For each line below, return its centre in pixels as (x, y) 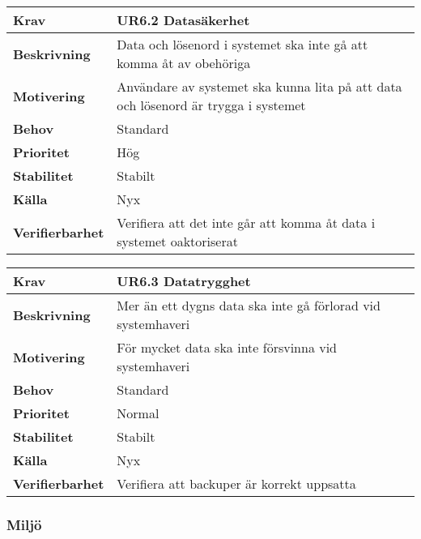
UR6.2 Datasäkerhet (183, 20)
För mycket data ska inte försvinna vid (227, 347)
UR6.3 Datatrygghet (184, 281)
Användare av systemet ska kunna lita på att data (259, 86)
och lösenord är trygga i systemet (211, 105)
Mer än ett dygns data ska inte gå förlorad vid (249, 305)
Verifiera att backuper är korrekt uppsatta (236, 483)
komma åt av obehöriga (184, 63)
